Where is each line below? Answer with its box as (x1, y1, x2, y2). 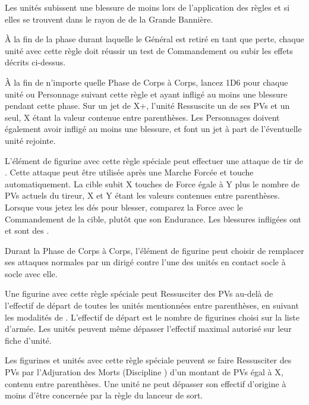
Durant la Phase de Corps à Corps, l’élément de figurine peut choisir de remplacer (5, 244, 304, 256)
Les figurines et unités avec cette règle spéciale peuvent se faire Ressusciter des (5, 354, 292, 366)
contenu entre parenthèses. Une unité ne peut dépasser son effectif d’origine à (5, 377, 286, 390)
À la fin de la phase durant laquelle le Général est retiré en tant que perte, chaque (5, 33, 304, 45)
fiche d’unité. (5, 334, 52, 346)
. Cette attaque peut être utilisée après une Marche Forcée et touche (5, 166, 254, 178)
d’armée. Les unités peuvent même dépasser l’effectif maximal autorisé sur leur (5, 322, 292, 335)
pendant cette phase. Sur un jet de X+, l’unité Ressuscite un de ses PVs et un (5, 99, 290, 112)
